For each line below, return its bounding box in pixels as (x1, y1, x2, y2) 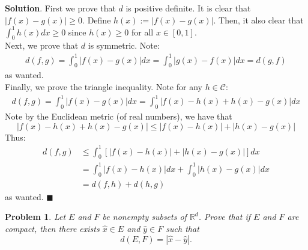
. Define (82, 13, 111, 26)
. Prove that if (198, 210, 251, 223)
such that (166, 222, 199, 234)
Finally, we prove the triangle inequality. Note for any (5, 81, 202, 93)
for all (131, 25, 154, 38)
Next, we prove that (5, 39, 79, 52)
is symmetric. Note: (88, 39, 160, 52)
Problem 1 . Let (5, 210, 66, 223)
